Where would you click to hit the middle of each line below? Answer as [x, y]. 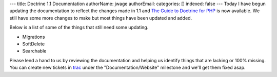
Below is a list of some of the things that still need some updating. [79, 28]
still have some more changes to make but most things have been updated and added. [101, 18]
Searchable [34, 51]
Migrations [34, 37]
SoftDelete [34, 44]
